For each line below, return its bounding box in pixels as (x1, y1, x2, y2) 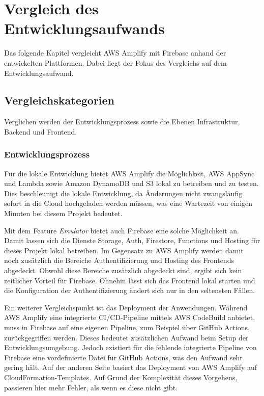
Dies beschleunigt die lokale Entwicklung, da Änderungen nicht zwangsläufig (4, 188, 243, 198)
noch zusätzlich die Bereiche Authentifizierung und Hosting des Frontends (4, 255, 234, 266)
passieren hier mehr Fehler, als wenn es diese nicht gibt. (4, 382, 178, 392)
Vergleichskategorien (4, 92, 115, 108)
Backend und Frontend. (4, 126, 77, 137)
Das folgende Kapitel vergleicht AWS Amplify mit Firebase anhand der (4, 47, 226, 58)
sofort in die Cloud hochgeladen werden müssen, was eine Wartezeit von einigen (4, 198, 253, 208)
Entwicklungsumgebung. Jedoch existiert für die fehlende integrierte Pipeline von (4, 342, 257, 353)
